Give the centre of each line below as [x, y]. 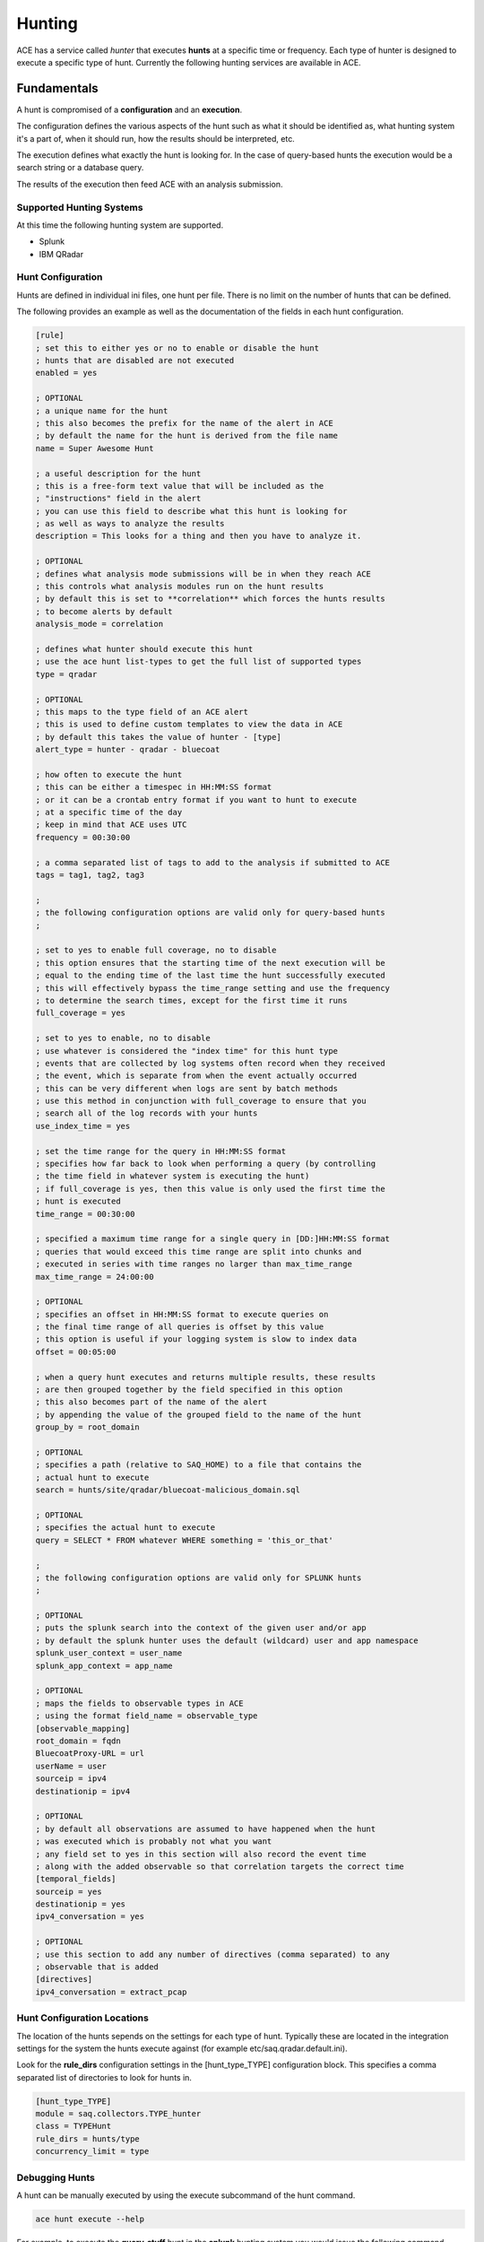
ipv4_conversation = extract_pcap [111, 1992]
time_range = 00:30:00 [85, 1214]
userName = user [71, 1766]
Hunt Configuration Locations [83, 2018]
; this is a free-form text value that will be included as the [180, 486]
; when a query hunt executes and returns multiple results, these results [206, 1377]
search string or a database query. [80, 168]
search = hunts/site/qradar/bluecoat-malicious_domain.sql [168, 1490]
